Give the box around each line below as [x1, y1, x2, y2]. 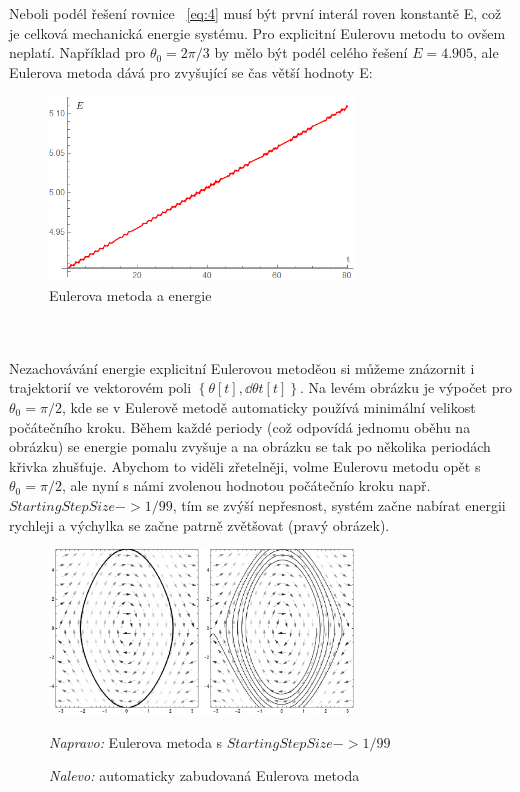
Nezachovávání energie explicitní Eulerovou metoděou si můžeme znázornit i [9, 357, 475, 378]
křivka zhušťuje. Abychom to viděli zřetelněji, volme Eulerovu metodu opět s [9, 455, 481, 476]
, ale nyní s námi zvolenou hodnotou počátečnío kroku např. [61, 475, 431, 496]
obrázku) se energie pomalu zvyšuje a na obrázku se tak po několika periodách [9, 436, 491, 457]
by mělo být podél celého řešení [214, 42, 408, 63]
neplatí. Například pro [9, 42, 146, 63]
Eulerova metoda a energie [49, 285, 212, 306]
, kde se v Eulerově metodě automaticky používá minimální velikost [61, 397, 476, 417]
